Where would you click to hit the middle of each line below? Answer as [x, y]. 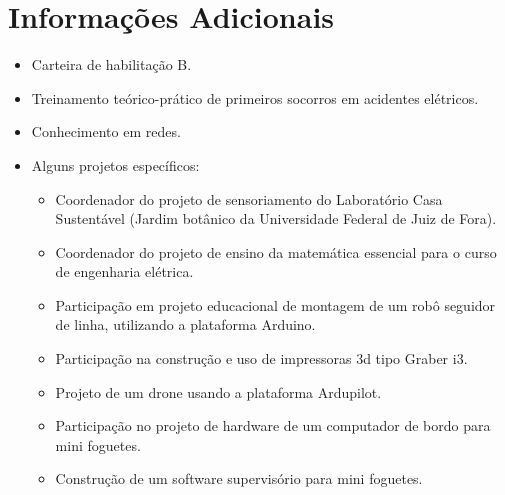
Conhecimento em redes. [106, 131]
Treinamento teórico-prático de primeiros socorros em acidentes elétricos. [255, 97]
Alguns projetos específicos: [115, 164]
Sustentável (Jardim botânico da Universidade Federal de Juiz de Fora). [276, 218]
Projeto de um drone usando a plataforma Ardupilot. [218, 391]
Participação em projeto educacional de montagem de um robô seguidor [275, 304]
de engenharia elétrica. [124, 271]
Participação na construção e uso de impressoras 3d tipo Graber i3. [261, 358]
